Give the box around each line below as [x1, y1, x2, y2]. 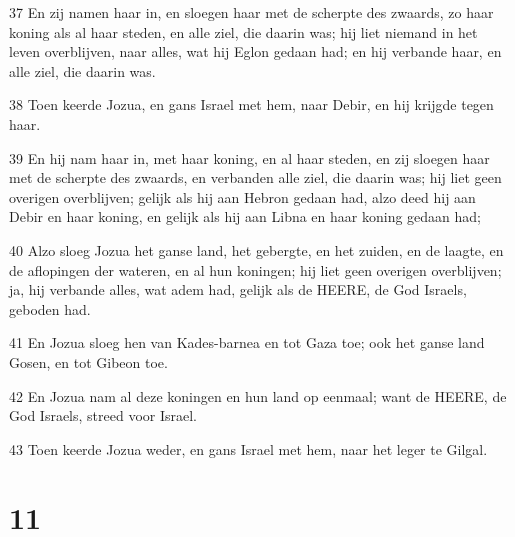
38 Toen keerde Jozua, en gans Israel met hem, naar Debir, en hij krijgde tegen [9, 94, 494, 115]
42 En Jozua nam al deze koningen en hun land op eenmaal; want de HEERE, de [9, 385, 507, 406]
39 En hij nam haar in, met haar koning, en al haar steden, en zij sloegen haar [9, 147, 490, 168]
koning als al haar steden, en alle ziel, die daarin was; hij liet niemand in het [9, 21, 478, 42]
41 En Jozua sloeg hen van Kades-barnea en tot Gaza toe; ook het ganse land [9, 332, 485, 353]
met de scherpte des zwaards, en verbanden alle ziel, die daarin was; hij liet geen [9, 167, 502, 188]
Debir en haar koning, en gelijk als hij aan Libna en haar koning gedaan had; [9, 206, 481, 227]
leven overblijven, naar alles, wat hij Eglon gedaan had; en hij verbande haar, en [9, 41, 502, 62]
